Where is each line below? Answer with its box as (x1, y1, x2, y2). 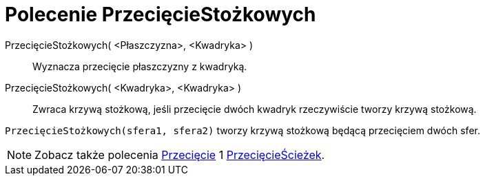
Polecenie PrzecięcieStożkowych (5, 3, 316, 26)
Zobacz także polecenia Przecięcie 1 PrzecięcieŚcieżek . (34, 147, 325, 162)
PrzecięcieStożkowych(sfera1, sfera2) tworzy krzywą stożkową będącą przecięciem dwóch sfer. (5, 124, 480, 136)
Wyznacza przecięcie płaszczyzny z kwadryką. (32, 60, 247, 72)
